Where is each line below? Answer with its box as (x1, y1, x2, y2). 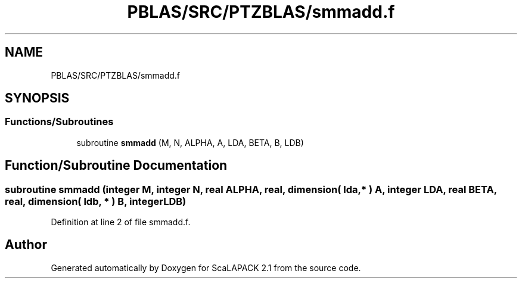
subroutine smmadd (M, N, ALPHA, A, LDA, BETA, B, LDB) (76, 137, 304, 148)
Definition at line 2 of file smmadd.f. (51, 217, 191, 228)
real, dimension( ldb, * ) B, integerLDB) (5, 195, 187, 207)
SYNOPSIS (5, 91, 70, 106)
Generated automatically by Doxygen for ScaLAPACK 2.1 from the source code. (51, 262, 361, 273)
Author (5, 237, 47, 253)
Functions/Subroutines (5, 116, 114, 128)
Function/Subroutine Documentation (5, 158, 228, 173)
